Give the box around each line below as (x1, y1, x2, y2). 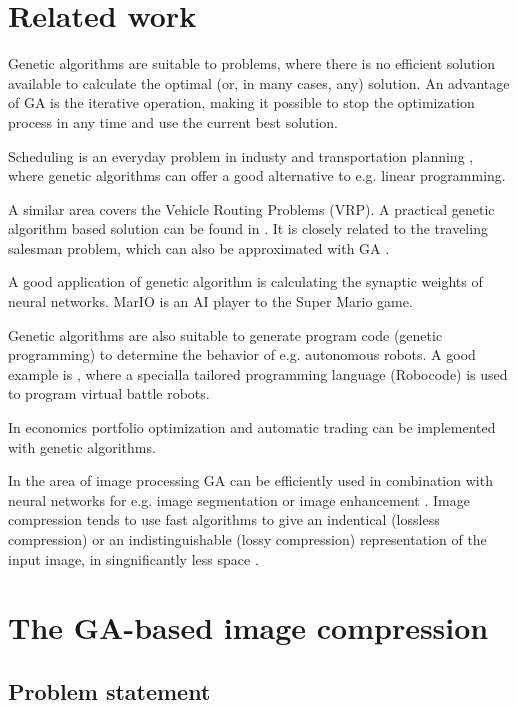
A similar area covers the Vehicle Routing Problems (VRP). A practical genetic (8, 198, 495, 219)
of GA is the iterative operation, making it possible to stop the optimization (8, 92, 475, 113)
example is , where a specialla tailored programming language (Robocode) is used (8, 363, 508, 384)
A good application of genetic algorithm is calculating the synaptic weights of (8, 271, 483, 292)
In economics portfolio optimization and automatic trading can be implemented (8, 417, 496, 438)
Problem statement (8, 675, 211, 706)
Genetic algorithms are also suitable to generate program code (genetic (8, 324, 443, 345)
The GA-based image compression (8, 607, 489, 648)
